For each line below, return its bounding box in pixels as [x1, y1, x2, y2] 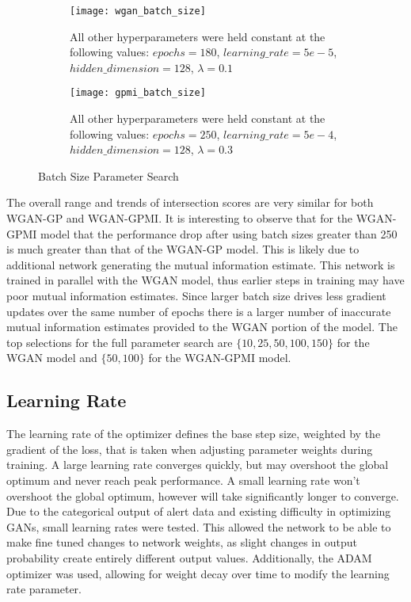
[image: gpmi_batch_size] [70, 87, 206, 99]
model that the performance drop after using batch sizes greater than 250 [40, 225, 398, 242]
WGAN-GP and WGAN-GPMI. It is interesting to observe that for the [6, 210, 353, 227]
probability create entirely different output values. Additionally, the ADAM [6, 549, 372, 566]
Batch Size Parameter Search [38, 167, 179, 184]
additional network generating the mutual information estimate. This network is [6, 256, 395, 272]
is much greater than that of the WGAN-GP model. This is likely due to [6, 241, 360, 257]
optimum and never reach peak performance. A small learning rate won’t [6, 471, 360, 488]
